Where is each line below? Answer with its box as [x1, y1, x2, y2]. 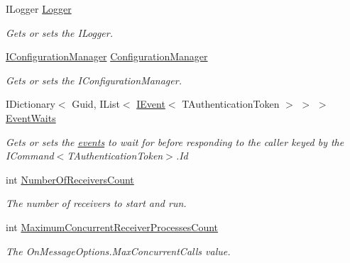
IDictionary [6, 96, 55, 111]
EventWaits [6, 110, 56, 125]
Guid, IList [72, 96, 120, 111]
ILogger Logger [6, 1, 72, 16]
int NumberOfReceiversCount [6, 172, 134, 186]
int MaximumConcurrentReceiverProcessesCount [6, 219, 219, 234]
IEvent [136, 96, 165, 111]
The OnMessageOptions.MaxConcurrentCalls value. [6, 243, 231, 258]
